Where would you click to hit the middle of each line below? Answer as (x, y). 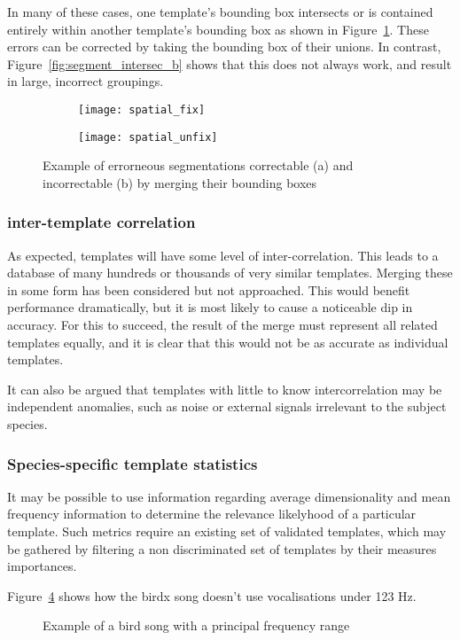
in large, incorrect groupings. (86, 81)
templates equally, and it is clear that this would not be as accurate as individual (228, 342)
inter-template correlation (101, 222)
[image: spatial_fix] (142, 109)
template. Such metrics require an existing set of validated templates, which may (227, 531)
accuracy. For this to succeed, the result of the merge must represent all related (222, 325)
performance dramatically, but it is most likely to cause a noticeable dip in (210, 307)
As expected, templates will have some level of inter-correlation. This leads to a (223, 255)
